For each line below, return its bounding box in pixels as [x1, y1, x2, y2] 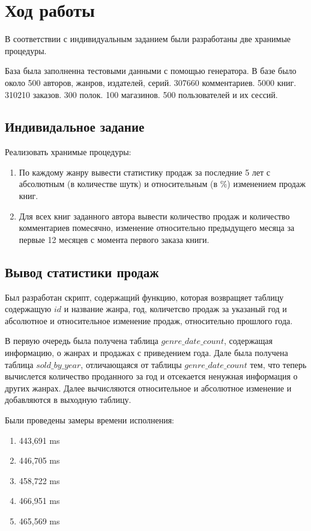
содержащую [5, 302, 52, 315]
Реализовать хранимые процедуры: [5, 146, 131, 158]
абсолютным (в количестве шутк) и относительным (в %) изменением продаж [19, 177, 306, 190]
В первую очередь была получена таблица [5, 334, 159, 347]
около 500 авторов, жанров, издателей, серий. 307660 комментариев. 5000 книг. [5, 76, 297, 88]
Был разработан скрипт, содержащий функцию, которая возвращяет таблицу [5, 290, 284, 303]
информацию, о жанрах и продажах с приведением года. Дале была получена [5, 346, 288, 359]
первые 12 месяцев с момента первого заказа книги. [19, 233, 210, 245]
